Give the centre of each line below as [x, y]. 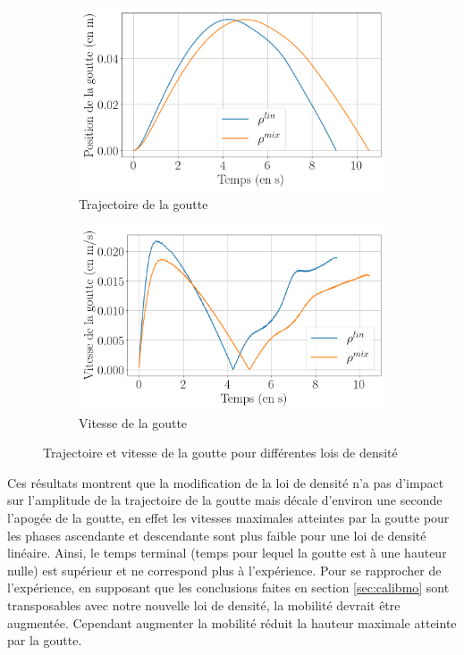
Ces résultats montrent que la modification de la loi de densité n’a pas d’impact [226, 482]
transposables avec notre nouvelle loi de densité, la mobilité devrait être [204, 605]
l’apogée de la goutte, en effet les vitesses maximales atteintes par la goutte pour [228, 517]
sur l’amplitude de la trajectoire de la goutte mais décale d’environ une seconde [225, 500]
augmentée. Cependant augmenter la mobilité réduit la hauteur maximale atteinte [232, 622]
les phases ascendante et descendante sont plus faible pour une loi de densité [217, 535]
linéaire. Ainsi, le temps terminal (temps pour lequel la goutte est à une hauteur [227, 553]
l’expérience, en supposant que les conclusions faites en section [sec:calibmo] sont [228, 588]
